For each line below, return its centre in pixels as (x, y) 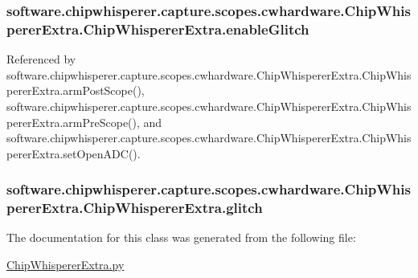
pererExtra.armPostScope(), (76, 90)
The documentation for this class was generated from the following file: (181, 237)
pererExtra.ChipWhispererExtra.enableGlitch (158, 29)
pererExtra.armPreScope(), (73, 122)
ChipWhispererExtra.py (66, 265)
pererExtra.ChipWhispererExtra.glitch (135, 208)
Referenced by (41, 59)
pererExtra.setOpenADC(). (74, 153)
